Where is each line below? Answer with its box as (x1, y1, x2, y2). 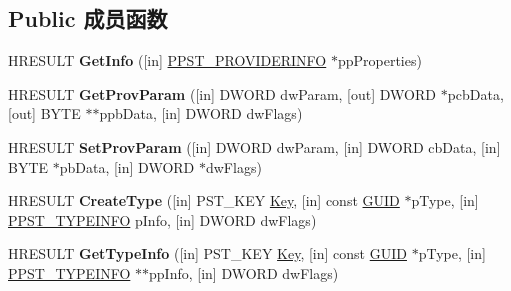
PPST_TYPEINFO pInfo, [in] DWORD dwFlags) (8, 209, 317, 230)
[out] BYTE (8, 103, 81, 124)
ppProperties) (337, 50, 422, 71)
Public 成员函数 (8, 3, 168, 34)
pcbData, (447, 83, 504, 104)
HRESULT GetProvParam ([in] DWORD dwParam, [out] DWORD (8, 83, 436, 104)
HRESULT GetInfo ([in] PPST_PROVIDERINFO (8, 50, 327, 71)
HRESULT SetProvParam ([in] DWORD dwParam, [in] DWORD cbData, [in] (8, 136, 501, 157)
